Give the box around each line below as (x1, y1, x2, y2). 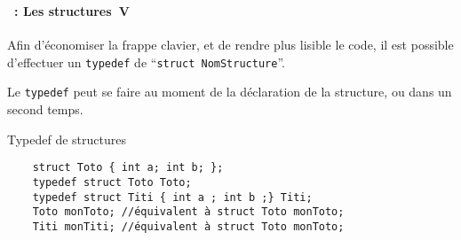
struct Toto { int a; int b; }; (32, 161, 224, 174)
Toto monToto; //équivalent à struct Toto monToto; (32, 205, 345, 219)
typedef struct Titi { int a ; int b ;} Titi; (32, 190, 313, 204)
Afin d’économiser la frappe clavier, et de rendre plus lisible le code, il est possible (7, 35, 454, 54)
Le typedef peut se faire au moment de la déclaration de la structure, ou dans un (7, 82, 452, 101)
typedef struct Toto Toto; (32, 175, 192, 189)
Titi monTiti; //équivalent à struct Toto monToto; (32, 220, 345, 233)
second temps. (7, 100, 83, 119)
